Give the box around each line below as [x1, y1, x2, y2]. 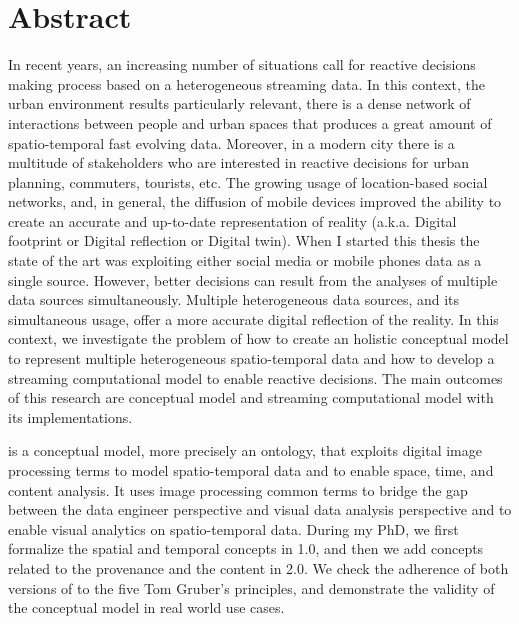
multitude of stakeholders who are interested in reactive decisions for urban [8, 152, 470, 173]
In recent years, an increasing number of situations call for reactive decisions [8, 54, 476, 75]
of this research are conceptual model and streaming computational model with [8, 387, 494, 408]
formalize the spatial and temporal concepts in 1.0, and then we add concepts [8, 538, 484, 559]
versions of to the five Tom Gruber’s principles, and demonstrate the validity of [8, 577, 495, 598]
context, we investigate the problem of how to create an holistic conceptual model [8, 328, 509, 349]
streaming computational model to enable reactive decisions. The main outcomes [8, 367, 503, 388]
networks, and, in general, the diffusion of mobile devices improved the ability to [8, 191, 502, 212]
